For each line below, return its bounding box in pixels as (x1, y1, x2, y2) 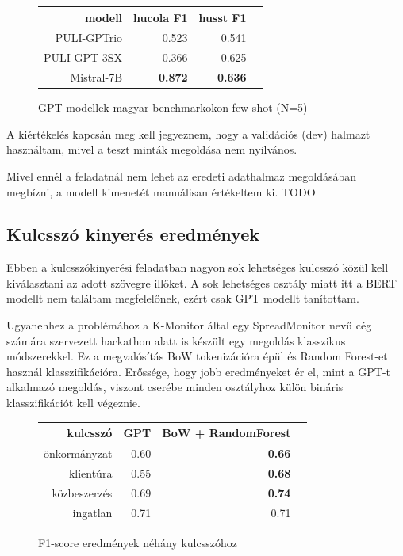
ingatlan (72, 504, 113, 520)
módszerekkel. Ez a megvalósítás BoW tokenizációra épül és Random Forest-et (6, 348, 388, 364)
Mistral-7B (70, 69, 123, 86)
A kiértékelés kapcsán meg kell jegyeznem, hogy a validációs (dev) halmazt (6, 125, 370, 142)
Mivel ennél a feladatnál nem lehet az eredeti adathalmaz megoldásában (6, 167, 357, 184)
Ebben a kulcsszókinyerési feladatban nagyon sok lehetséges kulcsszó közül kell (6, 259, 389, 276)
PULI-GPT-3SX (44, 49, 123, 66)
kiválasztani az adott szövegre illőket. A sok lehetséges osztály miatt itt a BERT (6, 274, 397, 291)
